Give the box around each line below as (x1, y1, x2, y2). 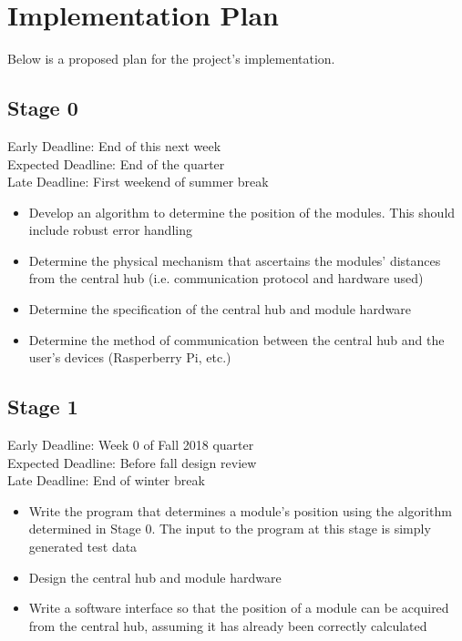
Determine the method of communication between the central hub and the (28, 330, 445, 349)
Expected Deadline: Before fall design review (7, 453, 257, 472)
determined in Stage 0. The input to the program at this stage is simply (28, 519, 431, 538)
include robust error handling (28, 220, 192, 239)
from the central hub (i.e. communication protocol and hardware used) (28, 269, 424, 288)
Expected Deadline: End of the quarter (7, 154, 225, 173)
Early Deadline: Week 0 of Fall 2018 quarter (7, 435, 254, 454)
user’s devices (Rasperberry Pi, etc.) (28, 348, 231, 367)
